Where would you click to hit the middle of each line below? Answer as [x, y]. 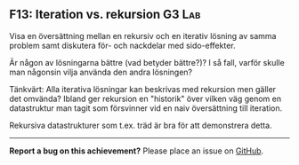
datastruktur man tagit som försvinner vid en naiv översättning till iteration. [146, 108]
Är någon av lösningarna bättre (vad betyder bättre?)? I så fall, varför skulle [147, 62]
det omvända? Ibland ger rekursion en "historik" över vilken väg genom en [145, 98]
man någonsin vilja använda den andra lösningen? [101, 72]
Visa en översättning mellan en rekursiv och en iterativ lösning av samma [143, 35]
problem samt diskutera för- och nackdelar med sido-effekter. [122, 45]
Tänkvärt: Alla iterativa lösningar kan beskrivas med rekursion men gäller [143, 89]
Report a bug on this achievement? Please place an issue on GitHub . [137, 151]
